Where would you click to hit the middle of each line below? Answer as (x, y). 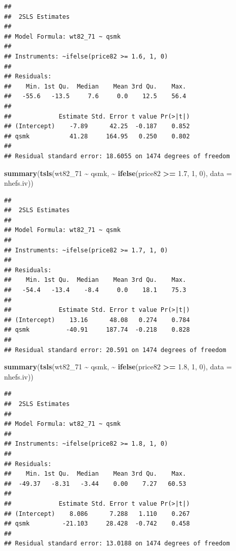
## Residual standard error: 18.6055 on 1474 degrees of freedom (117, 156)
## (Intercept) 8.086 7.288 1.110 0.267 (97, 514)
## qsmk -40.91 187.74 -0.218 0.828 (97, 330)
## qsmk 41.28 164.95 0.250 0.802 (97, 136)
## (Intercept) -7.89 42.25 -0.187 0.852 (97, 126)
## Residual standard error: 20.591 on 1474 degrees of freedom (115, 350)
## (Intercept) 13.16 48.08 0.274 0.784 (97, 320)
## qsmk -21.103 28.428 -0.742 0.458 (97, 524)
